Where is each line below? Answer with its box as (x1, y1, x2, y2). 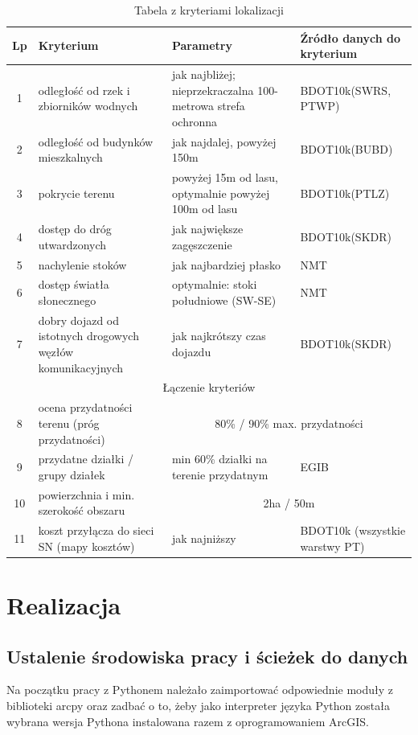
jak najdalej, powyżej (171, 133, 277, 150)
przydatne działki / (38, 450, 133, 467)
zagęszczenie (171, 236, 232, 253)
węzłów (38, 343, 74, 360)
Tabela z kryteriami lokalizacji (134, 2, 284, 18)
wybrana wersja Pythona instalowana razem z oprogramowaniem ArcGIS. (6, 712, 370, 729)
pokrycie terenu (38, 184, 115, 201)
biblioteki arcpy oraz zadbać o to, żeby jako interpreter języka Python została (6, 697, 390, 714)
